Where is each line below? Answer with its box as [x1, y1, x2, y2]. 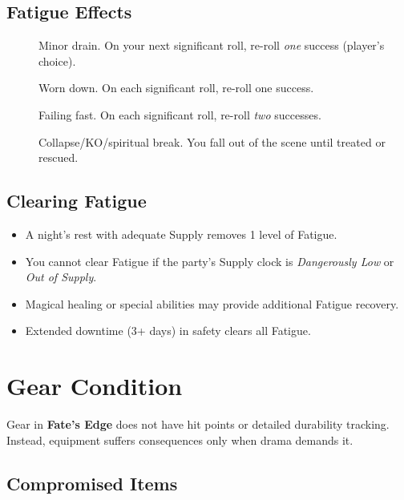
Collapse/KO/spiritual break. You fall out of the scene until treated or [38, 133, 386, 150]
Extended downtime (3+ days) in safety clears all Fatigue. [25, 322, 311, 339]
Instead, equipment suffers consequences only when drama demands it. [6, 431, 353, 448]
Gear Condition [6, 369, 183, 402]
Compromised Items [6, 470, 178, 495]
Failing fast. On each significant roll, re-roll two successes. [38, 106, 321, 123]
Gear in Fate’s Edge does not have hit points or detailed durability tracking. [6, 416, 390, 433]
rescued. [38, 149, 79, 166]
